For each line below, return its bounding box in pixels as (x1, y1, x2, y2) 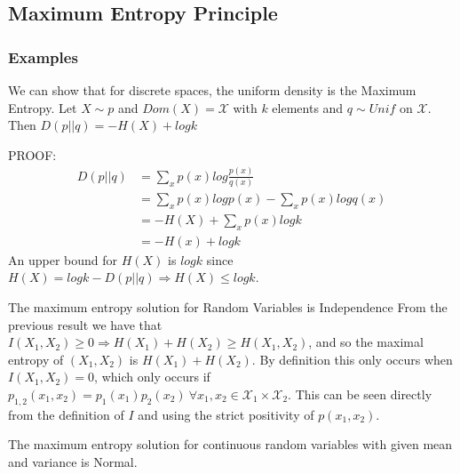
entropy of (8, 349, 64, 368)
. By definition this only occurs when (251, 349, 453, 368)
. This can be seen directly (288, 384, 432, 403)
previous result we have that (8, 315, 163, 333)
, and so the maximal (308, 333, 424, 351)
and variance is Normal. (8, 452, 138, 470)
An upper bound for (8, 250, 118, 269)
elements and (272, 98, 344, 116)
